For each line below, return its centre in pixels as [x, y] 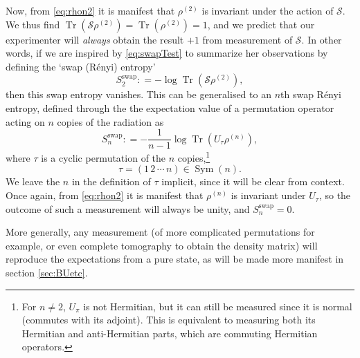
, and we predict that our [261, 24]
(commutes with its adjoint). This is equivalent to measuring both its [169, 320]
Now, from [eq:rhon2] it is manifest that [90, 10]
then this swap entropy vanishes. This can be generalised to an [138, 94]
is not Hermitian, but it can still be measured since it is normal [218, 306]
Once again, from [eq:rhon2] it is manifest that [105, 195]
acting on [25, 121]
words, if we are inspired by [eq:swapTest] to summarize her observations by [167, 53]
